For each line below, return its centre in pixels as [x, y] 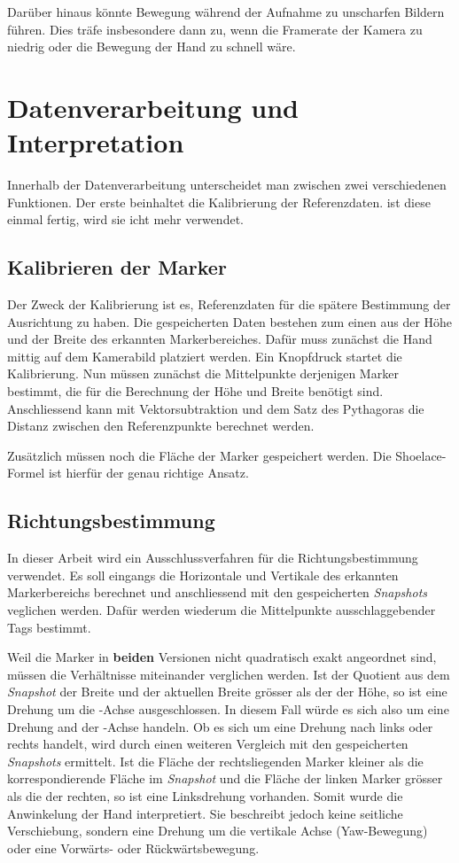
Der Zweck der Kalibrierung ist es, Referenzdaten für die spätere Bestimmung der [229, 304]
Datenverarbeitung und [153, 107]
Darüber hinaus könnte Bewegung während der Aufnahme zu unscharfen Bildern [226, 12]
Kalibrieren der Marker [117, 267]
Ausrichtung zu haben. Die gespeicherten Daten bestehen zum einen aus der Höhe [230, 321]
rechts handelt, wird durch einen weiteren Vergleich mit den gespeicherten [208, 744]
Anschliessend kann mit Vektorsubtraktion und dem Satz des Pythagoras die [216, 408]
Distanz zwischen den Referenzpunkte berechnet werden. [161, 426]
